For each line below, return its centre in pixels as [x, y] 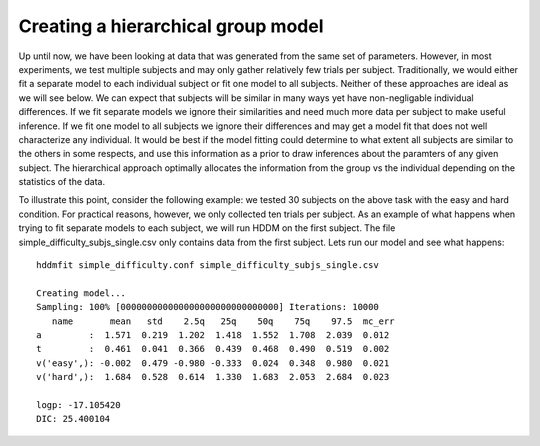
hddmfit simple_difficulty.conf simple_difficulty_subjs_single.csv [207, 265]
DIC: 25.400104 [73, 419]
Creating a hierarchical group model [171, 26]
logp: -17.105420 [78, 404]
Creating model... [81, 293]
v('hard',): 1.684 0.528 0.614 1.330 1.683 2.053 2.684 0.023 [213, 377]
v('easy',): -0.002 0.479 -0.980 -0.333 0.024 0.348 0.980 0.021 [213, 363]
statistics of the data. [62, 182]
